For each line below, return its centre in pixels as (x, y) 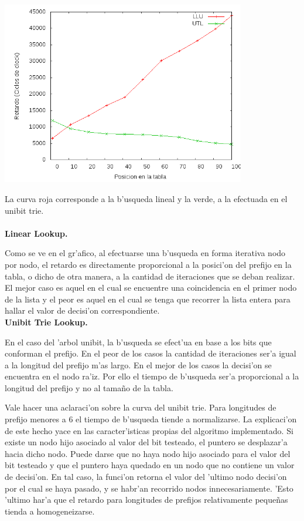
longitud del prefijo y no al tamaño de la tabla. (89, 387)
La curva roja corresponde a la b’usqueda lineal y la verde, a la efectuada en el (146, 198)
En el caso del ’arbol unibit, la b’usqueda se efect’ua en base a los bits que (138, 342)
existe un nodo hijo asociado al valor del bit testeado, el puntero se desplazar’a (146, 442)
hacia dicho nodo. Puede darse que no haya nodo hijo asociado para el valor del (148, 453)
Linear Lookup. (36, 233)
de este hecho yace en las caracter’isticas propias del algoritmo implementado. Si (149, 430)
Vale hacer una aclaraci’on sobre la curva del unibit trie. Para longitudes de (141, 407)
